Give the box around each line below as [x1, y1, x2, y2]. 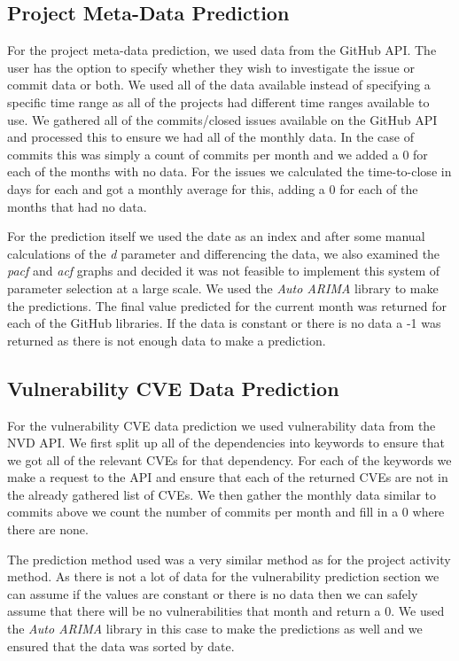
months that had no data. [7, 197, 147, 215]
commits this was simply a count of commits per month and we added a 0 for [7, 144, 428, 163]
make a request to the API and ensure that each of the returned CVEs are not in [7, 468, 448, 486]
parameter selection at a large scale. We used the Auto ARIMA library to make [7, 278, 439, 297]
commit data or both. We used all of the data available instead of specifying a [7, 75, 431, 94]
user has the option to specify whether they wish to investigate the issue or [7, 58, 415, 76]
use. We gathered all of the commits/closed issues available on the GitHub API [7, 110, 438, 128]
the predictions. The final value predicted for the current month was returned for [7, 296, 447, 315]
